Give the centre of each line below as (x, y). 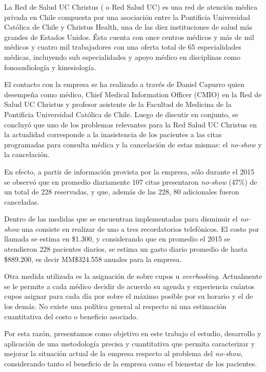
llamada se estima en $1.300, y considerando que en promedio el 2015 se (117, 239)
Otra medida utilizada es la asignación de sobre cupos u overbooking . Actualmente (133, 276)
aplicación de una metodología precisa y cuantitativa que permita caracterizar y (130, 343)
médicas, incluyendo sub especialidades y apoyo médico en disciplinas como (122, 57)
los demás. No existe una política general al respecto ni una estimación (115, 306)
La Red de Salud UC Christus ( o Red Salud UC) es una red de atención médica (131, 7)
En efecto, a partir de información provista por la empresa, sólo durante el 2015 (129, 171)
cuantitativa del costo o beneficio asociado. (71, 316)
